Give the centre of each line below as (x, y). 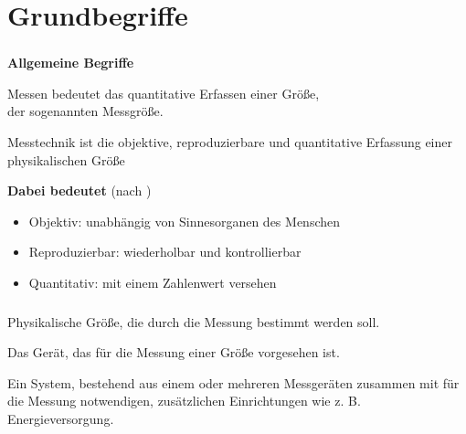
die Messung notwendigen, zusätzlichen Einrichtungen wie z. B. (184, 401)
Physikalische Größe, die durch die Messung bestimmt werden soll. (194, 321)
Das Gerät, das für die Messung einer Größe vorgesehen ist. (174, 352)
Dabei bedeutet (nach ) (79, 191)
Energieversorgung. (61, 418)
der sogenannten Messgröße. (85, 111)
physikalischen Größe (66, 159)
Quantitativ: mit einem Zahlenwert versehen (153, 283)
